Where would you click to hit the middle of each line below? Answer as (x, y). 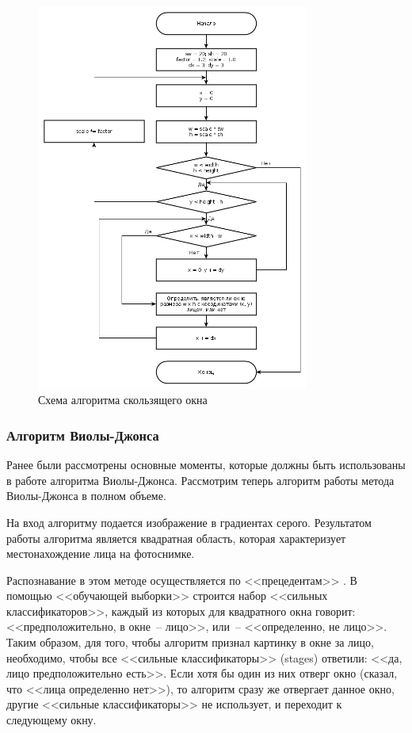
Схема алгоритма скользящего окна (123, 400)
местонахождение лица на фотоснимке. (101, 554)
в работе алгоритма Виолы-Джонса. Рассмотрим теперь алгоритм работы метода (200, 480)
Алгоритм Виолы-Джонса (83, 435)
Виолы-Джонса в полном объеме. (86, 496)
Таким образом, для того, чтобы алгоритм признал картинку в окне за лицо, (190, 642)
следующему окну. (51, 720)
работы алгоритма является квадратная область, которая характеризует (176, 538)
